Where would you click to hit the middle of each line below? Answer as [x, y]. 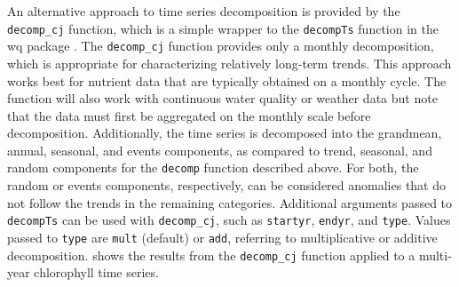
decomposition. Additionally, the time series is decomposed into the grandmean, [225, 133]
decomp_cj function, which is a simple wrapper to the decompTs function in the [223, 28]
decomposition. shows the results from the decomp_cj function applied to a [211, 255]
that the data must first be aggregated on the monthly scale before [189, 115]
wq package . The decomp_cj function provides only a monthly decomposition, [221, 46]
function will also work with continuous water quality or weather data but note [222, 98]
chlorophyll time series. [96, 272]
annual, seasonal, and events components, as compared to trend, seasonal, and [220, 150]
